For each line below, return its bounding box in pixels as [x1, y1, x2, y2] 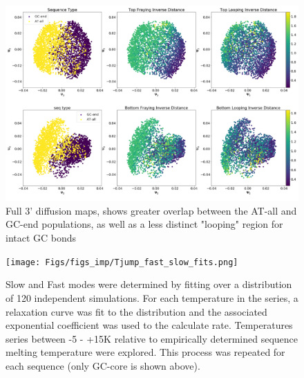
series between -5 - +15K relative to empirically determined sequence [6, 331, 298, 345]
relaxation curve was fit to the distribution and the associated [6, 304, 267, 318]
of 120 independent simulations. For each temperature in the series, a [6, 290, 298, 305]
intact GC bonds [6, 231, 77, 245]
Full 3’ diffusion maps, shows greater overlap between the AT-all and [6, 203, 297, 217]
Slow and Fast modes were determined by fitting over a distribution [6, 277, 292, 291]
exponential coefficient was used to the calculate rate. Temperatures [6, 318, 293, 332]
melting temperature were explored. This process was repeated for [6, 345, 285, 359]
